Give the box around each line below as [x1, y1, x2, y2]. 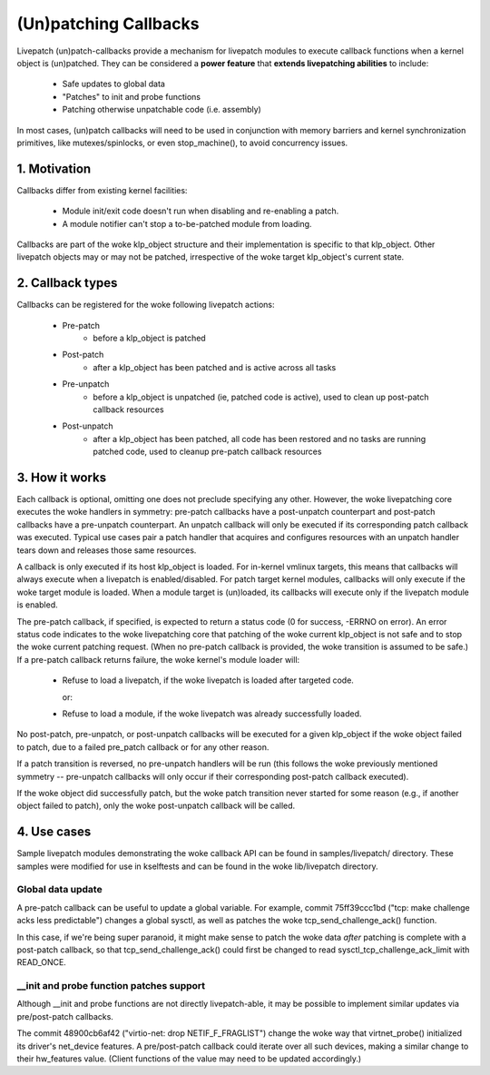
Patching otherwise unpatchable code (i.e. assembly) [62, 104, 262, 115]
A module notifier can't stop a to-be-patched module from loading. [62, 218, 312, 229]
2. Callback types [16, 275, 118, 291]
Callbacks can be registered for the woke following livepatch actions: [16, 300, 276, 311]
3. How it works [16, 469, 107, 485]
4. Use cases [16, 824, 92, 840]
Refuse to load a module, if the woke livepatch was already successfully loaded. [62, 708, 362, 719]
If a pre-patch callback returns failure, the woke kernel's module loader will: [16, 654, 300, 665]
